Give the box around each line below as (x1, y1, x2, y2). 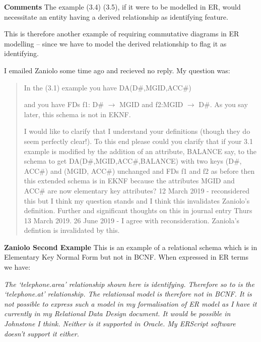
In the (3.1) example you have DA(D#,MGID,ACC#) (24, 82, 191, 92)
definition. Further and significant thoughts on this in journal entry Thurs (24, 205, 252, 216)
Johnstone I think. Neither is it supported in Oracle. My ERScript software (4, 318, 236, 329)
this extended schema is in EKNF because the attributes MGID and (24, 175, 235, 186)
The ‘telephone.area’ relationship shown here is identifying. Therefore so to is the (4, 278, 254, 289)
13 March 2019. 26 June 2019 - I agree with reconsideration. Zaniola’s (24, 215, 239, 225)
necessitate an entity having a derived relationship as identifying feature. (4, 11, 228, 22)
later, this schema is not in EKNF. (24, 109, 131, 119)
